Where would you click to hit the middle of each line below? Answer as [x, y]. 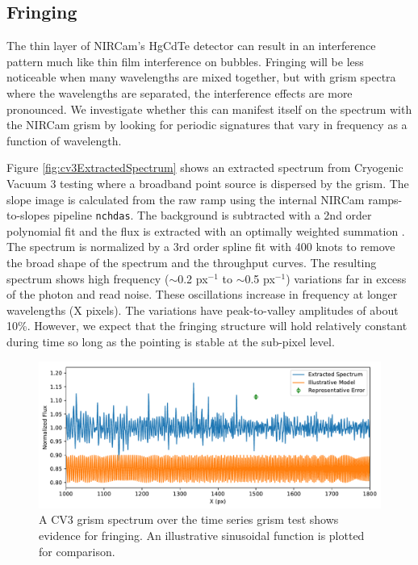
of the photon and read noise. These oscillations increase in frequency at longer [202, 294]
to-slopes [28, 215]
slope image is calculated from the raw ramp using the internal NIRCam [186, 199]
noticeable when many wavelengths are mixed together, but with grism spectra [201, 77]
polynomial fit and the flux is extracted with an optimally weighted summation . [206, 230]
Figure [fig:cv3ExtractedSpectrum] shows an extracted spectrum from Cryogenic [205, 167]
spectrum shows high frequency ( [88, 278]
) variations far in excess [346, 278]
